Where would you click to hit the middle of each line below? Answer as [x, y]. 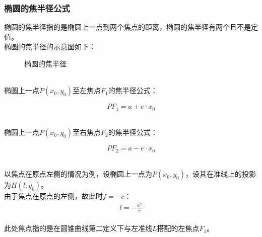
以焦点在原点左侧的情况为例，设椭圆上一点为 [78, 174]
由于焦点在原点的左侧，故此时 [53, 196]
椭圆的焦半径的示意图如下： [50, 47]
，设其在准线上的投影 [220, 174]
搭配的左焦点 [178, 228]
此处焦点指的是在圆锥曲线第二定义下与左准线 [78, 228]
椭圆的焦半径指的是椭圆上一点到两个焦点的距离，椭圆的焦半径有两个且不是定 [131, 27]
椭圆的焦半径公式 [37, 8]
